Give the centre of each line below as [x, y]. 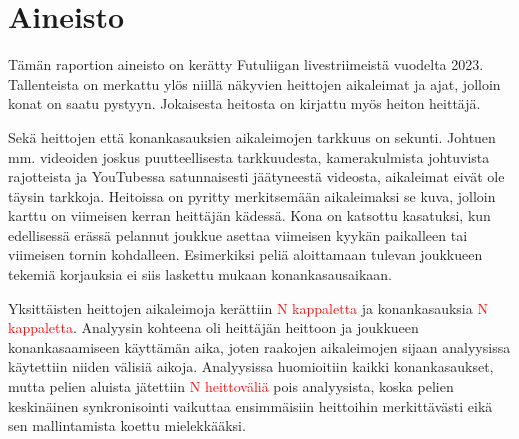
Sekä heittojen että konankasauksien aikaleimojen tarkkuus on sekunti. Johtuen [252, 136]
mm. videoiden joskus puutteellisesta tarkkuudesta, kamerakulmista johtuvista [249, 156]
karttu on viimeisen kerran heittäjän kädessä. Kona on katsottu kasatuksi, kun [249, 215]
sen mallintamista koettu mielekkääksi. [127, 425]
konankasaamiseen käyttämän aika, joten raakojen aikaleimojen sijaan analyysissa [259, 346]
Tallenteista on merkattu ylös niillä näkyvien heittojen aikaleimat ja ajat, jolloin [254, 83]
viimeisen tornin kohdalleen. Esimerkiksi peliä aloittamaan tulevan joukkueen [245, 254]
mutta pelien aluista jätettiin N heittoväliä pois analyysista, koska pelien [231, 386]
